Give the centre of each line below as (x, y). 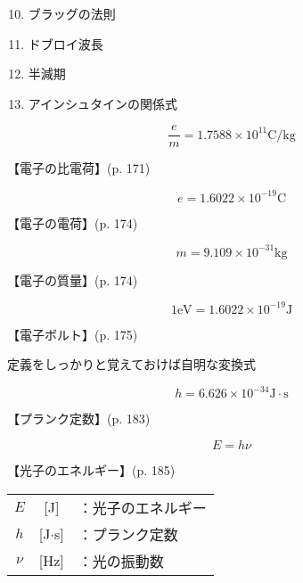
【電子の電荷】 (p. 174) (73, 222)
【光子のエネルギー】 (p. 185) (91, 470)
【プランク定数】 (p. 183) (79, 419)
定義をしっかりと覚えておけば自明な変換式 (131, 364)
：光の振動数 (121, 561)
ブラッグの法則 (72, 13)
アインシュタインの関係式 (103, 103)
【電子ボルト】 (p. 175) (73, 334)
